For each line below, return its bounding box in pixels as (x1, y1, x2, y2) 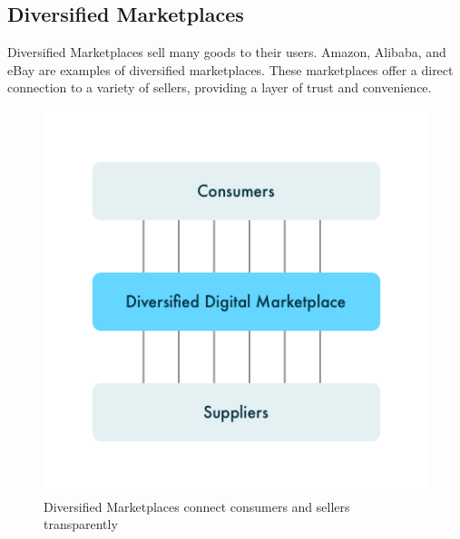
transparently (44, 515, 118, 534)
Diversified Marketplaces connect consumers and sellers (44, 496, 350, 515)
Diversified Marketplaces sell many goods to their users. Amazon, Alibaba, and (7, 43, 446, 62)
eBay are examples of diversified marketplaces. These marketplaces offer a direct (7, 60, 454, 79)
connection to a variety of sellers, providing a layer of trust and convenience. (7, 78, 432, 97)
